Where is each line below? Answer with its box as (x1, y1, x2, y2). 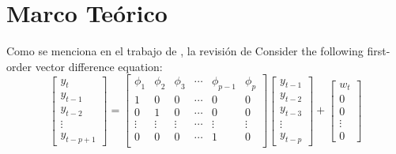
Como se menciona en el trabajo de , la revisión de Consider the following (6, 43, 364, 59)
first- (367, 43, 390, 59)
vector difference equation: (35, 58, 163, 74)
